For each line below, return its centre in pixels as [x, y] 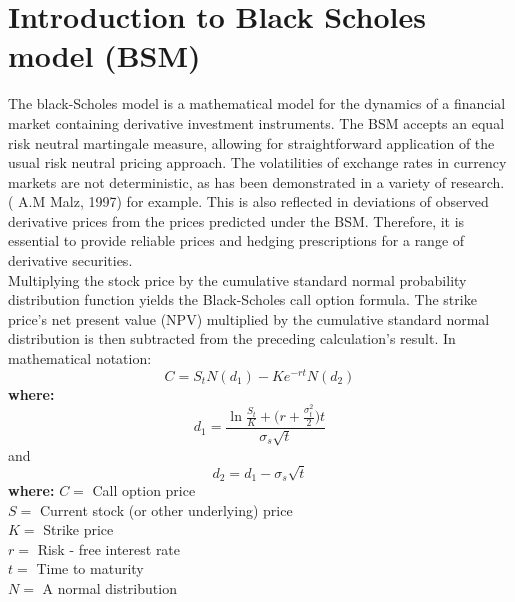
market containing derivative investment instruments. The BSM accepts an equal [256, 122]
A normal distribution [109, 587]
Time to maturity [90, 568]
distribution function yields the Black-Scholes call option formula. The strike [242, 299]
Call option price [144, 490]
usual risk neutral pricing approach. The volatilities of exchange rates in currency [257, 162]
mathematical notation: [80, 358]
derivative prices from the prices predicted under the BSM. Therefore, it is [236, 220]
